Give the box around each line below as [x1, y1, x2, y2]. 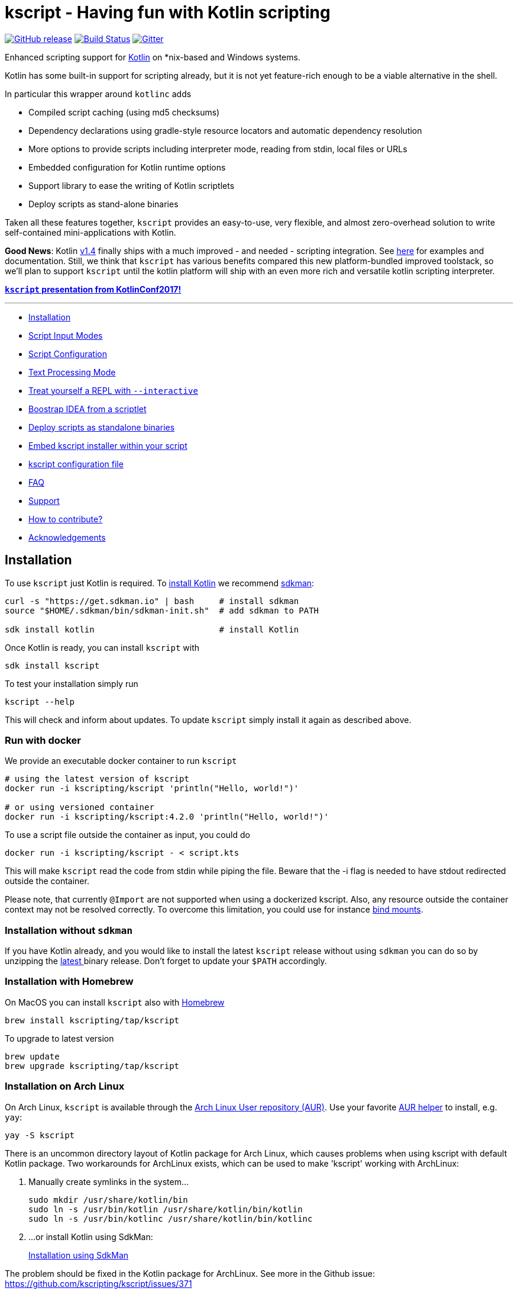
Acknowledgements [28, 532, 106, 542]
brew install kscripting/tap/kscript [5, 1015, 180, 1025]
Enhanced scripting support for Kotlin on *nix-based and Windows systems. [5, 52, 300, 62]
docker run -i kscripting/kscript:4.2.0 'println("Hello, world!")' [5, 812, 329, 822]
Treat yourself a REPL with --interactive [28, 385, 198, 396]
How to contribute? [28, 513, 103, 524]
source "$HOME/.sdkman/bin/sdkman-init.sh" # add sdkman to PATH [5, 605, 319, 615]
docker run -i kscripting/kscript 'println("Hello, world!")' [5, 783, 299, 794]
